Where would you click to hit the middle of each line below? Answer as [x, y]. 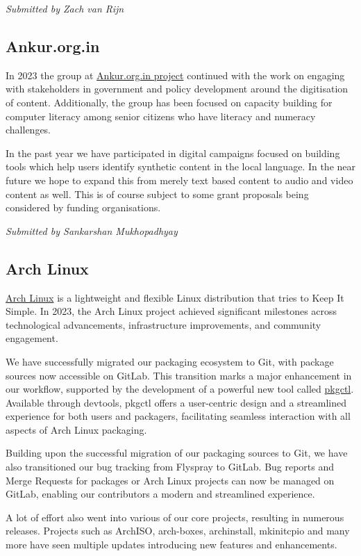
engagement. [32, 338]
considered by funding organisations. [83, 207]
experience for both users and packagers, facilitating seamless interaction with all [178, 416]
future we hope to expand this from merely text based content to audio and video [179, 180]
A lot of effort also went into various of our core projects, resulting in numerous [175, 517]
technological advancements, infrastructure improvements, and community [163, 324]
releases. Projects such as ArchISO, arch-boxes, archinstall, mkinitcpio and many [178, 531]
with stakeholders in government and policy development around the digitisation [177, 89]
